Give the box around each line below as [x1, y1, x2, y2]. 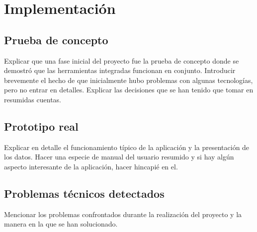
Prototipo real [4, 118, 79, 134]
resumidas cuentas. [4, 94, 61, 104]
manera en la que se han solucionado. [4, 219, 118, 229]
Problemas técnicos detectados [4, 185, 165, 201]
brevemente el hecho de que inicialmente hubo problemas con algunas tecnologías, [4, 75, 253, 85]
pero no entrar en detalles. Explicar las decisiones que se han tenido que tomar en [4, 84, 254, 95]
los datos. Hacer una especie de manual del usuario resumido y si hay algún [4, 152, 234, 162]
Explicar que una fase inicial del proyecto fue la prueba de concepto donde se [4, 55, 239, 66]
